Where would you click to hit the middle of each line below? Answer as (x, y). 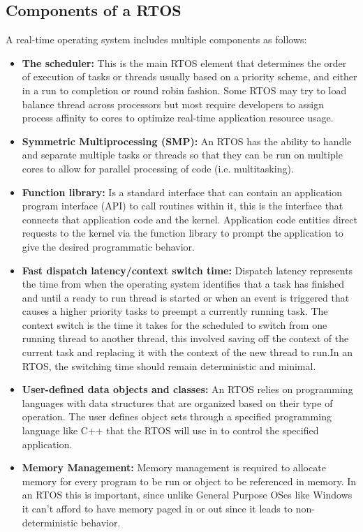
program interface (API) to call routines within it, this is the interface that (183, 206)
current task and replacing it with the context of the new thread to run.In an (187, 352)
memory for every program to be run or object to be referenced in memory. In (189, 481)
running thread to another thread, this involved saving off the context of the (185, 338)
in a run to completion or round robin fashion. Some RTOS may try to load (184, 90)
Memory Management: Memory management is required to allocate (174, 467)
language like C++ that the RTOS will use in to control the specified (170, 430)
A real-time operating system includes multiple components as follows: (156, 39)
